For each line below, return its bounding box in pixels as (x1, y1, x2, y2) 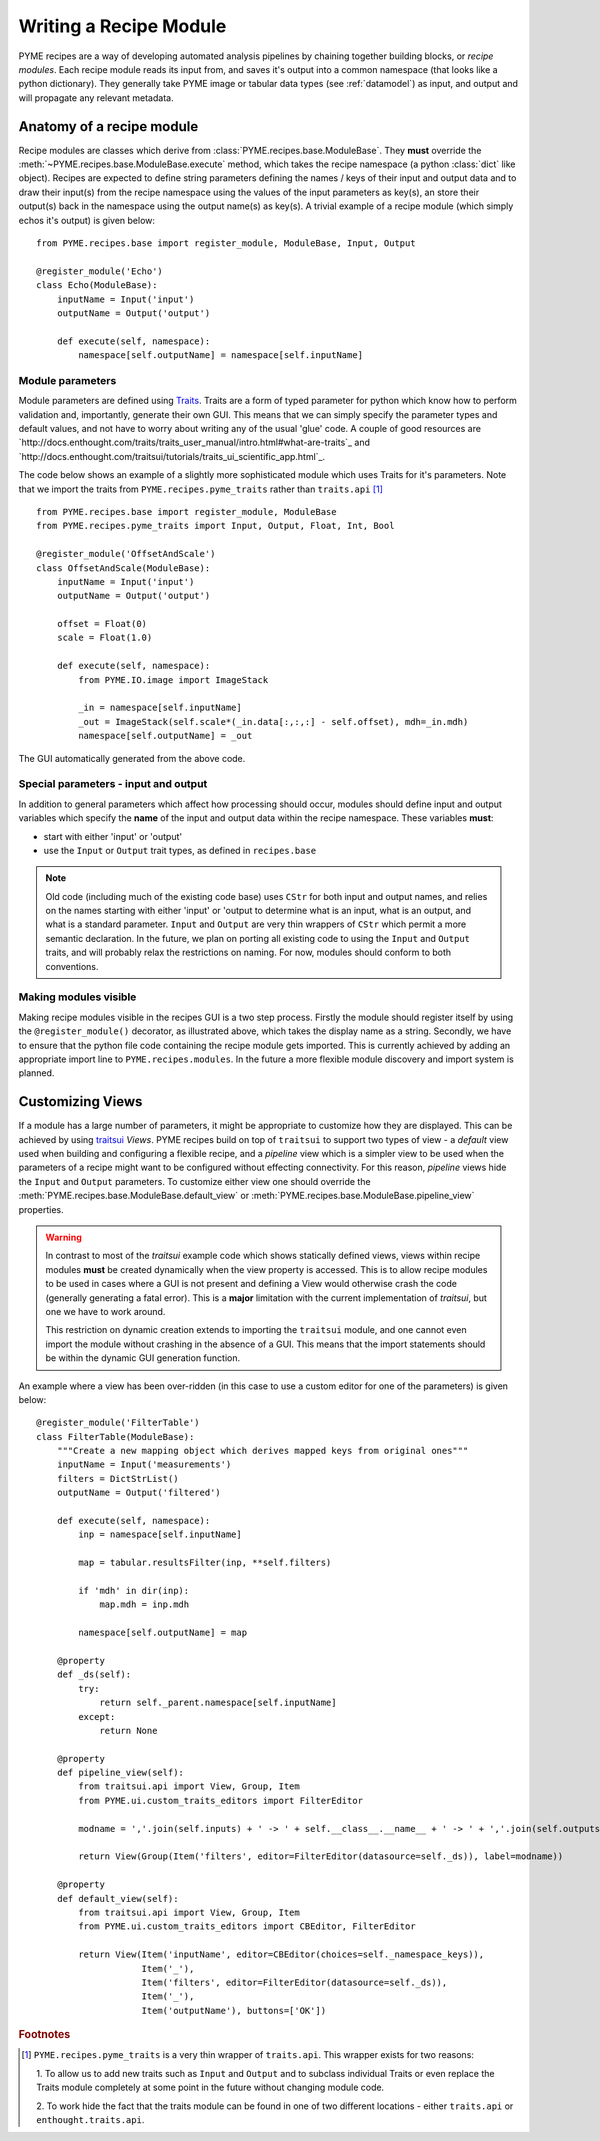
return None (99, 1725, 158, 1736)
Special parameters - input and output (18, 777, 208, 791)
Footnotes (18, 2028, 71, 2042)
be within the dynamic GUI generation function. (45, 1352, 241, 1364)
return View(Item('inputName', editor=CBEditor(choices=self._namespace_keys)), (78, 1949, 485, 1960)
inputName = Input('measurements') (56, 1459, 232, 1470)
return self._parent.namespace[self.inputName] (99, 1697, 337, 1709)
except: (78, 1711, 116, 1722)
